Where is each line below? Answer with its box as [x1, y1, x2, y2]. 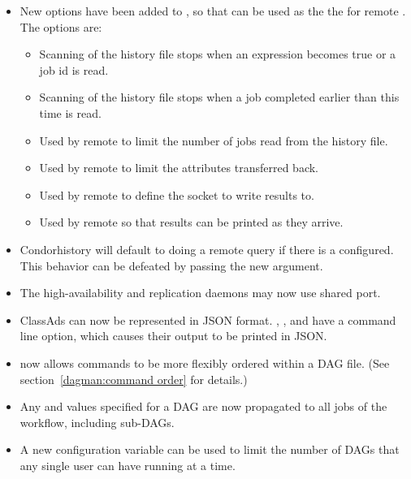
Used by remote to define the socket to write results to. [39, 186, 314, 203]
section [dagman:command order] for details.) [19, 370, 248, 387]
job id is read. [39, 61, 109, 78]
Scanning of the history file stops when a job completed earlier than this [39, 88, 400, 106]
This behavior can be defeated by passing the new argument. [19, 257, 323, 274]
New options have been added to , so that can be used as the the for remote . [19, 2, 406, 19]
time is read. [39, 104, 102, 121]
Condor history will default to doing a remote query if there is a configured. [19, 240, 394, 257]
